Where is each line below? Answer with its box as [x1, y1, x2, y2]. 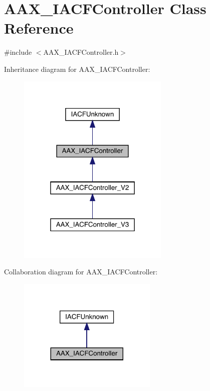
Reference [4, 18, 74, 38]
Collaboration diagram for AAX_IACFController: [4, 266, 158, 277]
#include [4, 47, 32, 57]
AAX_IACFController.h [43, 47, 119, 57]
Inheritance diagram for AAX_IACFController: [4, 63, 150, 74]
